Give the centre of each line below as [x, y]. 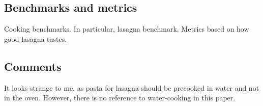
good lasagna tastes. [36, 38]
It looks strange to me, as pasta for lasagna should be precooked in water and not [132, 87]
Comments [33, 66]
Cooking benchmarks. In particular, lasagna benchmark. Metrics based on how [127, 29]
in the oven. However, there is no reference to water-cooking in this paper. [120, 98]
